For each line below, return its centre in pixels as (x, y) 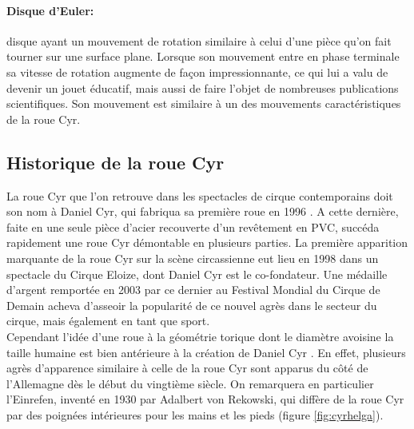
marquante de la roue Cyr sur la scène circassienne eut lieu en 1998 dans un (193, 258)
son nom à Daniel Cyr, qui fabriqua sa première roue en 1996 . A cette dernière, (203, 211)
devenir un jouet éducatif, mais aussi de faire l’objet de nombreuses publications (203, 87)
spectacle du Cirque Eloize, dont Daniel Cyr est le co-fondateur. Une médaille (197, 274)
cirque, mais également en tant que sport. (108, 321)
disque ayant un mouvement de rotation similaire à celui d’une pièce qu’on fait (199, 40)
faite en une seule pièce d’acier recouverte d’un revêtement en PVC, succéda (193, 226)
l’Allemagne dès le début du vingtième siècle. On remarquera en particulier (190, 383)
